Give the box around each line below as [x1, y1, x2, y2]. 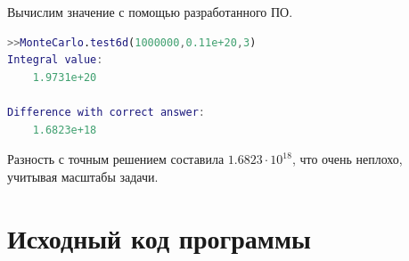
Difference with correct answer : [7, 105, 205, 118]
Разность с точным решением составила [7, 150, 225, 168]
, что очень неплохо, [291, 150, 403, 168]
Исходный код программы [7, 219, 311, 256]
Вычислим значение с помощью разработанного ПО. [7, 3, 293, 20]
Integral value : [7, 53, 103, 67]
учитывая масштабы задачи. [7, 167, 159, 185]
